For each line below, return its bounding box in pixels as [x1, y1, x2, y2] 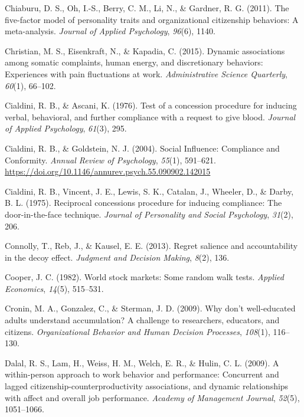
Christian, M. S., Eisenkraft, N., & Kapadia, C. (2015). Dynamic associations [5, 44, 285, 57]
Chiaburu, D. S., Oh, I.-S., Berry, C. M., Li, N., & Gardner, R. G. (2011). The [5, 2, 289, 14]
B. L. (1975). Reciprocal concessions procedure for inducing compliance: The [5, 196, 282, 209]
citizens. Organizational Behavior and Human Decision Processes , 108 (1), [5, 325, 270, 337]
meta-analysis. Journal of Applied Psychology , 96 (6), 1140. [5, 25, 215, 37]
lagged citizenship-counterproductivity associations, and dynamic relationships [5, 380, 289, 392]
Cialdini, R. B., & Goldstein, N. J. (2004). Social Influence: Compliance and [5, 142, 280, 154]
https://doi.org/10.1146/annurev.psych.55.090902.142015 [5, 165, 211, 178]
